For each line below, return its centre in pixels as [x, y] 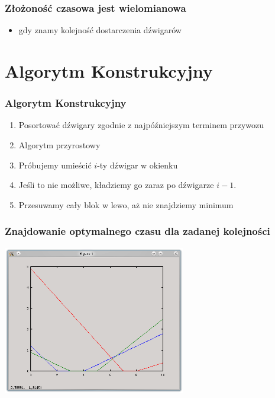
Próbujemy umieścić [55, 165]
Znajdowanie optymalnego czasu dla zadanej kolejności [137, 231]
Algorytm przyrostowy [59, 145]
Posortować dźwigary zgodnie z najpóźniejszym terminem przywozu [141, 125]
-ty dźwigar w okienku [137, 165]
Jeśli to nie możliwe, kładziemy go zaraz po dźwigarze [116, 185]
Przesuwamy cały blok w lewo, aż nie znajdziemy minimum [126, 204]
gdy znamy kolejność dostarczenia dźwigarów [100, 30]
